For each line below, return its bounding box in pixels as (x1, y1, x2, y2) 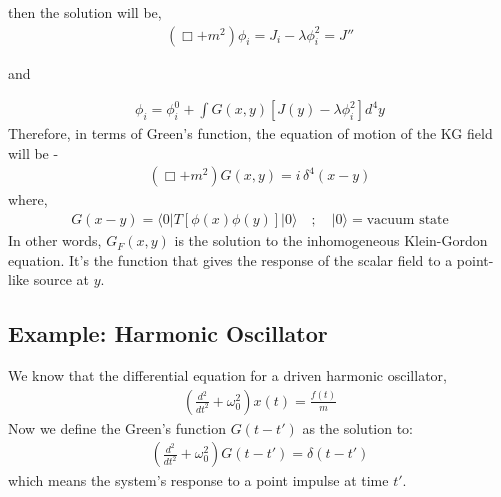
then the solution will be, (8, 2, 162, 22)
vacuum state (366, 213, 449, 228)
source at (33, 269, 89, 290)
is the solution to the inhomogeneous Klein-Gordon (174, 230, 488, 251)
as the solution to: (302, 417, 414, 438)
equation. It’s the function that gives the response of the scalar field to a (8, 249, 453, 270)
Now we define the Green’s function (8, 417, 226, 438)
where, (8, 189, 48, 210)
